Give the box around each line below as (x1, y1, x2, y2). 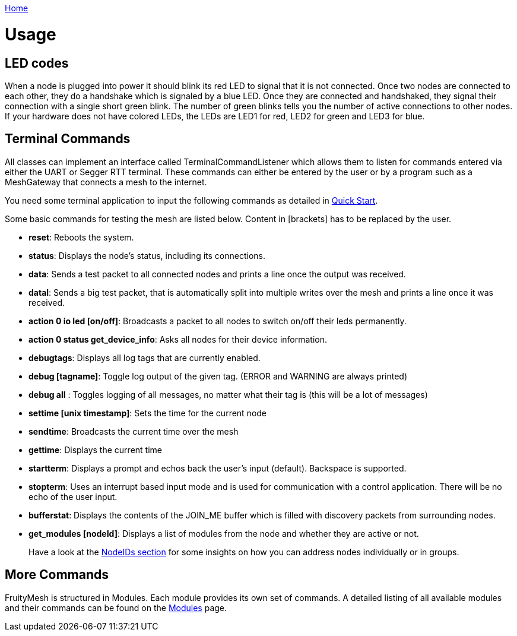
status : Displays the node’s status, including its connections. (28, 250, 265, 261)
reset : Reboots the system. (28, 232, 134, 242)
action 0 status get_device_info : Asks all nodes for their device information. (28, 334, 327, 344)
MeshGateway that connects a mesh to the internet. (5, 176, 207, 187)
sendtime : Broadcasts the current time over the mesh (28, 426, 239, 436)
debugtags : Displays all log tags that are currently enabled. (28, 352, 261, 363)
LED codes (5, 55, 69, 71)
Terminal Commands (5, 131, 131, 147)
